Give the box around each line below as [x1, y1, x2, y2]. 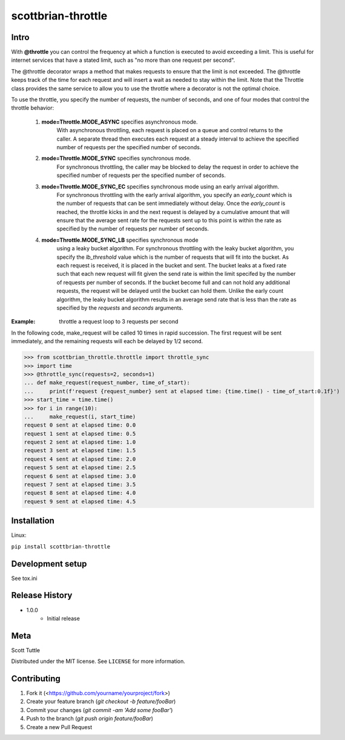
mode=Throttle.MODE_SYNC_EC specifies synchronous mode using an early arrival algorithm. [41, 182, 280, 190]
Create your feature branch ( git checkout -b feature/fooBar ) [26, 698, 176, 705]
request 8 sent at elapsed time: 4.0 [24, 490, 136, 496]
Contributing [11, 673, 61, 684]
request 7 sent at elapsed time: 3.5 [24, 481, 136, 488]
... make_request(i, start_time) [24, 413, 136, 420]
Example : [11, 318, 36, 325]
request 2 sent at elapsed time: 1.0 [24, 439, 136, 445]
